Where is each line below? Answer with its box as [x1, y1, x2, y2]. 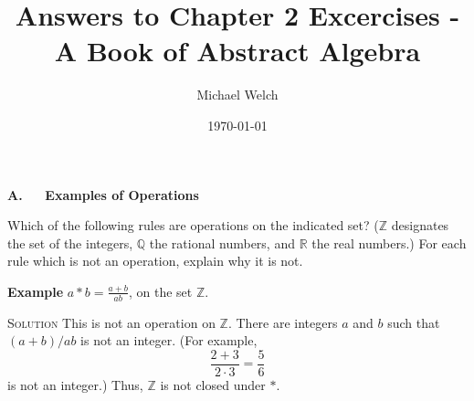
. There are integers [227, 312, 338, 332]
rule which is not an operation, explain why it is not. [7, 251, 303, 270]
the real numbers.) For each [311, 233, 467, 252]
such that [387, 312, 440, 332]
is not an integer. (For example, [80, 331, 258, 350]
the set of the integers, [7, 233, 133, 252]
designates [391, 216, 449, 235]
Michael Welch [196, 85, 279, 104]
